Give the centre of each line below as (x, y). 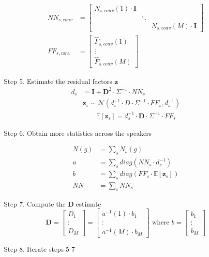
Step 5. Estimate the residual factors (58, 81)
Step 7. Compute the (35, 203)
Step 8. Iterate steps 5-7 (39, 249)
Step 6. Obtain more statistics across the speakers (78, 133)
